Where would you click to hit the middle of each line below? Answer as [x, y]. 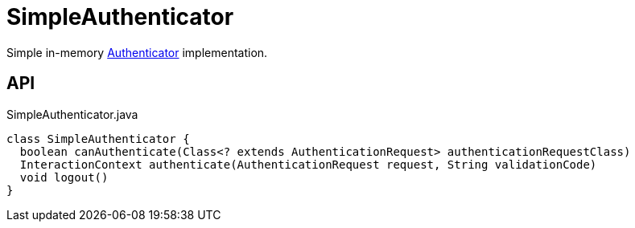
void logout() [64, 177]
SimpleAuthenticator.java [72, 114]
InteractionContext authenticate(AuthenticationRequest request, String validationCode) [308, 164]
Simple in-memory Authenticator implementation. [137, 52]
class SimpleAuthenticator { [98, 138]
